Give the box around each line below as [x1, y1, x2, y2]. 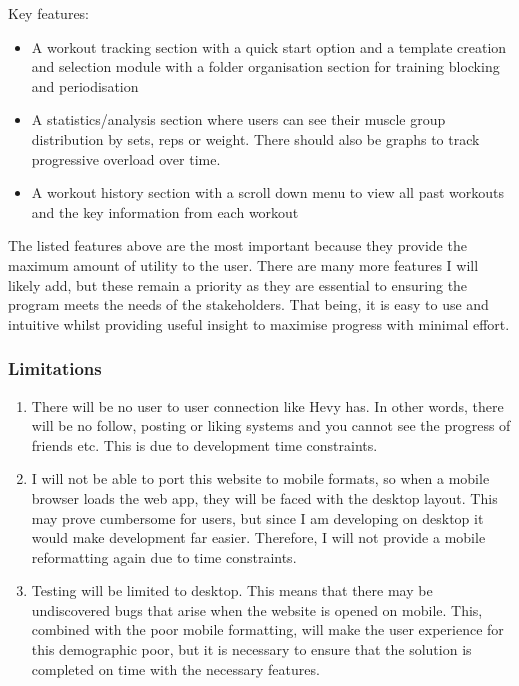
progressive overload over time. [31, 148, 221, 169]
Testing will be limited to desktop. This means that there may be [31, 580, 433, 601]
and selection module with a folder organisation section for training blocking [31, 56, 500, 77]
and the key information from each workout [31, 201, 299, 222]
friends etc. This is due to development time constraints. [31, 434, 378, 455]
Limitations [8, 356, 102, 381]
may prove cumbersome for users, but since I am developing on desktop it [31, 507, 484, 528]
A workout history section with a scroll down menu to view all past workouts [31, 182, 505, 203]
